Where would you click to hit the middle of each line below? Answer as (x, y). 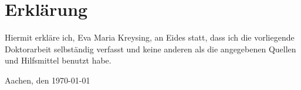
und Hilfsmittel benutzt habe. (58, 60)
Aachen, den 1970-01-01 (48, 80)
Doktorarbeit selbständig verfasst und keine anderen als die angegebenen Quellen (150, 49)
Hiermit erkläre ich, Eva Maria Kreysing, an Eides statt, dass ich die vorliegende (150, 37)
